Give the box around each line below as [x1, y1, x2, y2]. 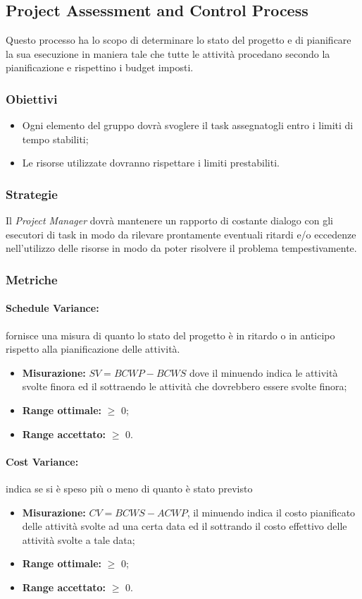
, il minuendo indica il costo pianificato [187, 504, 356, 519]
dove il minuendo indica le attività [189, 365, 338, 380]
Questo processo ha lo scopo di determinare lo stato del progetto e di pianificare [6, 32, 351, 47]
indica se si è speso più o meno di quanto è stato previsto [6, 480, 253, 495]
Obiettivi [6, 90, 58, 107]
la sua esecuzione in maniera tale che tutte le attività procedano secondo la [6, 46, 330, 61]
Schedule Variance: [6, 301, 99, 315]
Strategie [6, 185, 58, 202]
